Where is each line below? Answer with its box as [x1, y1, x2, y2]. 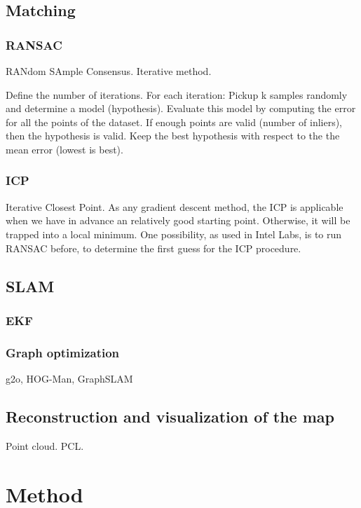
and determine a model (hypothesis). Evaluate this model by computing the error [6, 101, 356, 116]
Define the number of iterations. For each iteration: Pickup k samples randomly [6, 87, 348, 102]
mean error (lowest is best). [6, 142, 123, 156]
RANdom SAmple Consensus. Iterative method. [6, 64, 212, 78]
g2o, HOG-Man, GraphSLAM [6, 371, 133, 385]
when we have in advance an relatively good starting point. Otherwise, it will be [6, 213, 350, 228]
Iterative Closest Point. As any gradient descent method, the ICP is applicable [6, 199, 343, 214]
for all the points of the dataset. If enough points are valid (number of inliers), [6, 114, 343, 129]
